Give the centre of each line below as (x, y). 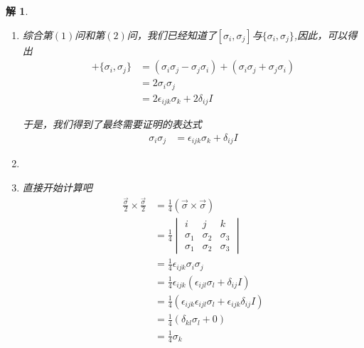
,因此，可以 (321, 35)
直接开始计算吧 (57, 187)
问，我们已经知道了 (172, 35)
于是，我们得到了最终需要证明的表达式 (112, 124)
